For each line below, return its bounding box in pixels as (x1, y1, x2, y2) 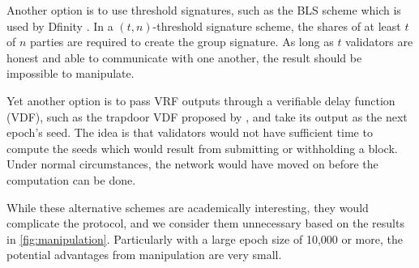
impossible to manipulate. (6, 65, 135, 82)
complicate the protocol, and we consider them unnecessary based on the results (6, 215, 404, 232)
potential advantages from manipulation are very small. (6, 246, 282, 263)
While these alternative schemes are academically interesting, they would (6, 198, 369, 215)
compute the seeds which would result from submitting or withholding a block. (6, 139, 398, 156)
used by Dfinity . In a (6, 17, 113, 34)
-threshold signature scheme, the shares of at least (152, 17, 401, 34)
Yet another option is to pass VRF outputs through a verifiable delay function (6, 91, 395, 108)
